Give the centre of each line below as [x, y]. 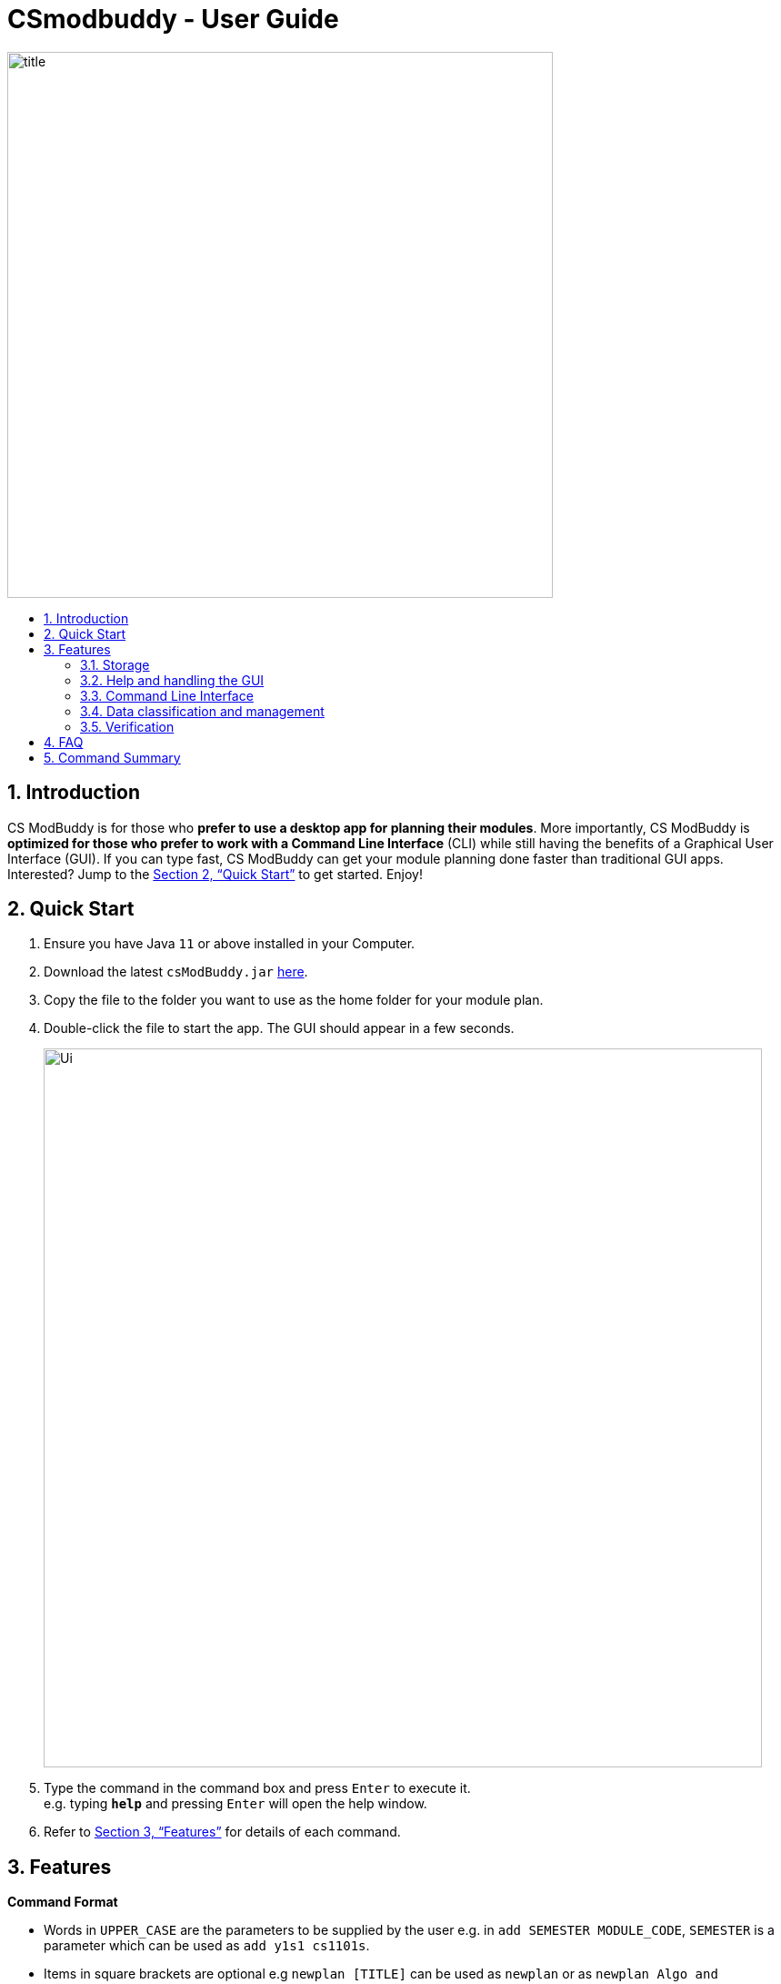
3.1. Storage [115, 664]
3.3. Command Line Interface [167, 695]
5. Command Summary [112, 757]
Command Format [63, 1902]
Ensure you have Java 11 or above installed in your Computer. [230, 944]
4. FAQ [64, 742]
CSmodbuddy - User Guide [173, 19]
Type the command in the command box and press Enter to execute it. [257, 1788]
